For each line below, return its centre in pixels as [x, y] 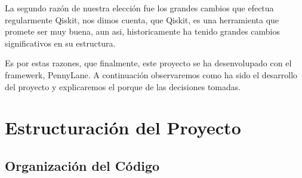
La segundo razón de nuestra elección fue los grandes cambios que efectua [139, 8]
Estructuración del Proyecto [123, 128]
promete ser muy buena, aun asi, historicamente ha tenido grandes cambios [142, 31]
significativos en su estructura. [60, 43]
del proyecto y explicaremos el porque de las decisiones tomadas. [123, 86]
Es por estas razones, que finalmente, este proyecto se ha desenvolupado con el [148, 63]
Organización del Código [82, 165]
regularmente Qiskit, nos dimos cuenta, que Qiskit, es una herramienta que [142, 19]
